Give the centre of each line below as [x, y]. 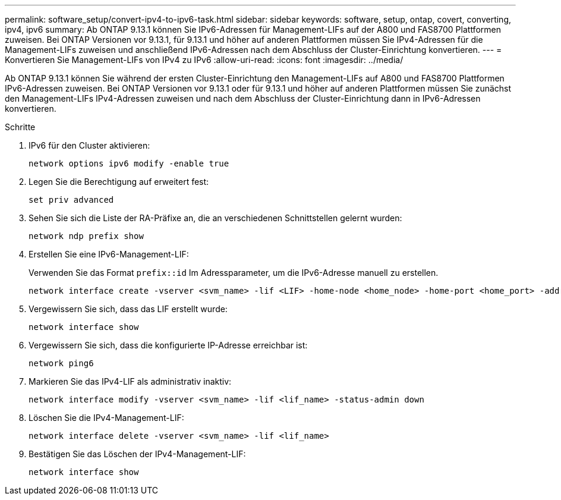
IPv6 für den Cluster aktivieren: [89, 145]
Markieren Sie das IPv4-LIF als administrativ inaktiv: [130, 381]
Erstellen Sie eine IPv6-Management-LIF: [109, 254]
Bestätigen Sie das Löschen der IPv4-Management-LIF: [137, 454]
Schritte [20, 127]
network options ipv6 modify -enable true [129, 163]
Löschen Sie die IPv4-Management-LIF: [106, 418]
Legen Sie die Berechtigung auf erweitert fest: [119, 182]
